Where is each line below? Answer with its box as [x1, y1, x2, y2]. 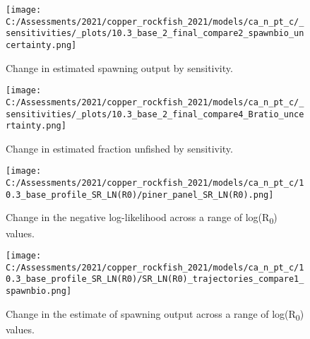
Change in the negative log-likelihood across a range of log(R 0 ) [6, 210, 278, 227]
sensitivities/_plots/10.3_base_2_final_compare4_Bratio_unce [6, 109, 304, 119]
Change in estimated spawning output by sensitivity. [6, 60, 233, 75]
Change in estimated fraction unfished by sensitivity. [6, 141, 233, 155]
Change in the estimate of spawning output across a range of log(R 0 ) [6, 306, 304, 323]
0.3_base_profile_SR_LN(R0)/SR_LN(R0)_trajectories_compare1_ [6, 274, 304, 285]
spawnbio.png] [6, 286, 72, 297]
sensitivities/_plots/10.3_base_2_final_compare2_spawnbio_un [6, 28, 304, 39]
